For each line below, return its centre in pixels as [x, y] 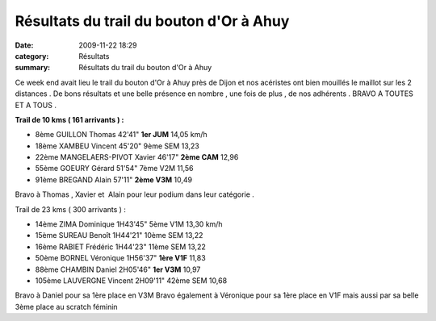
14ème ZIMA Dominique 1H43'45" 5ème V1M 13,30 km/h [129, 224]
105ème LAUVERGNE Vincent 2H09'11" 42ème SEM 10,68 [131, 280]
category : [32, 56]
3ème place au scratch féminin [66, 306]
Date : [24, 45]
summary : [33, 68]
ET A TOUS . [36, 105]
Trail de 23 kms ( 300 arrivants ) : [71, 209]
